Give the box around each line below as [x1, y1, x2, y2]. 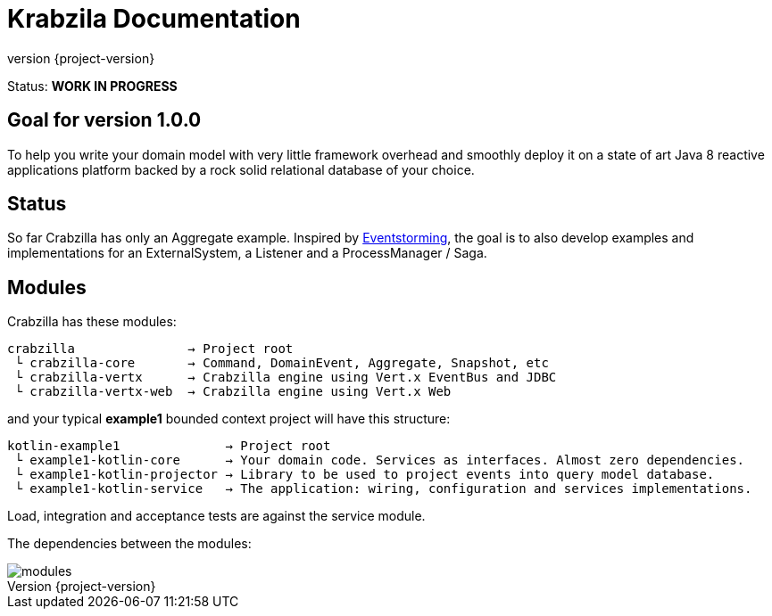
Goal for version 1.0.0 [7, 109, 202, 132]
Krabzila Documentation [7, 4, 301, 34]
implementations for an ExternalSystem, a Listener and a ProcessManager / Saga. [7, 245, 487, 261]
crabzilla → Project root [7, 341, 294, 357]
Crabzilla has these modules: [7, 314, 177, 330]
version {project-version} [7, 50, 155, 66]
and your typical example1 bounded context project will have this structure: [7, 411, 451, 427]
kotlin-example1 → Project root [7, 439, 331, 454]
